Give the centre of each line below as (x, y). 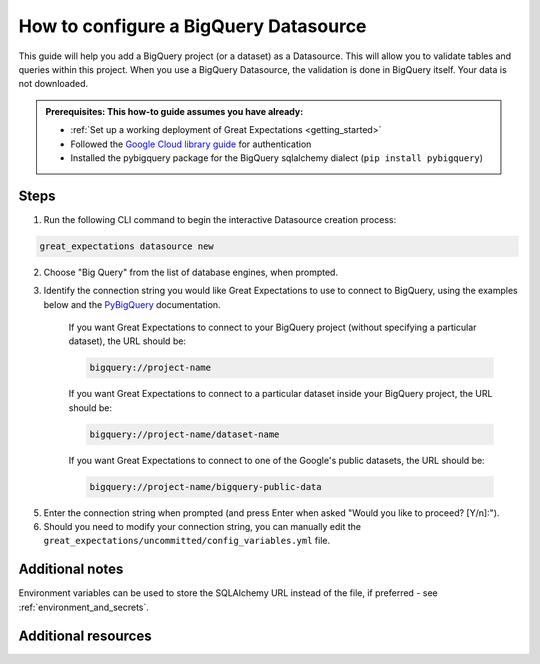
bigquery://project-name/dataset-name (184, 434)
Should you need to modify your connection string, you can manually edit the (202, 527)
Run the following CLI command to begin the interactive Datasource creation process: (220, 219)
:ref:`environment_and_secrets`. (84, 607)
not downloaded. (53, 84)
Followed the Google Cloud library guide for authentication (191, 144)
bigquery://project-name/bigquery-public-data (205, 486)
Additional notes (71, 569)
